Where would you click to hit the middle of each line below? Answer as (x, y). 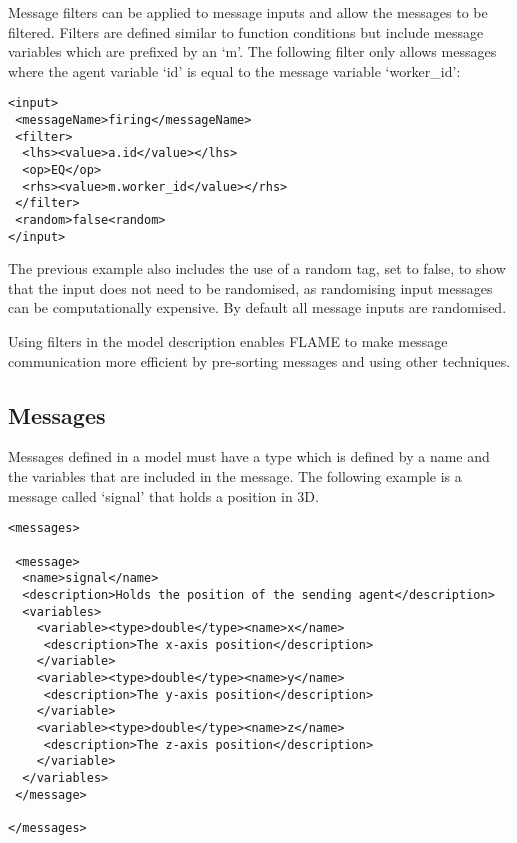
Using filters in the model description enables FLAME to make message (228, 341)
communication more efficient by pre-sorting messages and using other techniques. (259, 360)
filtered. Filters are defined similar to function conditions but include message (246, 31)
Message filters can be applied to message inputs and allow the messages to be (248, 12)
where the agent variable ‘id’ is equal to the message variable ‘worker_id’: (234, 70)
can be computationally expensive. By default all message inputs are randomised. (257, 307)
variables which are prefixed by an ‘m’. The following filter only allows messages (252, 51)
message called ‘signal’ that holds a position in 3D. (163, 495)
